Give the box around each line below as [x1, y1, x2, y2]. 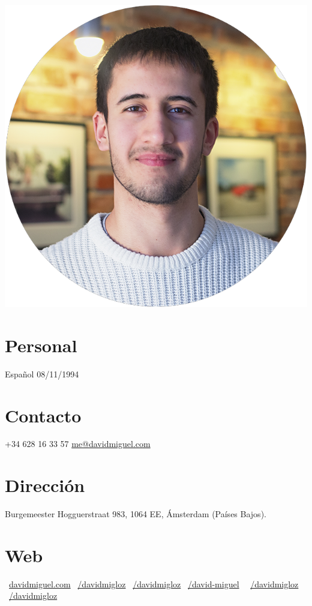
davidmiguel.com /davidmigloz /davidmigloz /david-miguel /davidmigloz [9, 577, 299, 590]
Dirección [5, 473, 85, 497]
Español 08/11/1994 [5, 367, 79, 380]
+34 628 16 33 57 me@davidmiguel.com [5, 437, 151, 450]
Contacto [5, 403, 82, 427]
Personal [5, 332, 77, 357]
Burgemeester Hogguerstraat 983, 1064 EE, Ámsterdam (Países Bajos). [5, 508, 266, 520]
